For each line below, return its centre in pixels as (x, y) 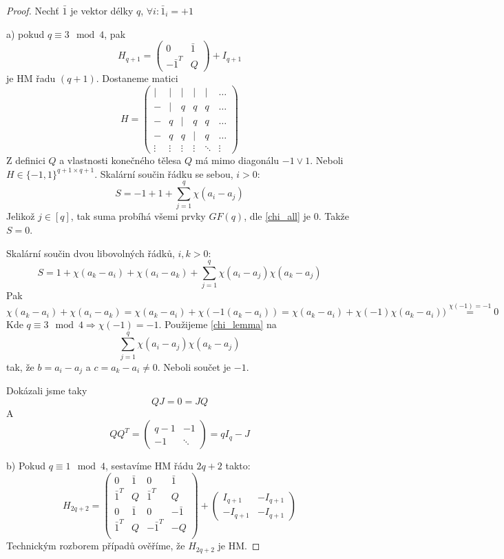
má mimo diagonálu (237, 160)
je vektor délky (102, 10)
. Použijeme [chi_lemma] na (218, 324)
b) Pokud (26, 466)
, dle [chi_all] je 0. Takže (296, 216)
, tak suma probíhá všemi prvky (138, 216)
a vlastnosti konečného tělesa (120, 160)
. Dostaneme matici (137, 78)
